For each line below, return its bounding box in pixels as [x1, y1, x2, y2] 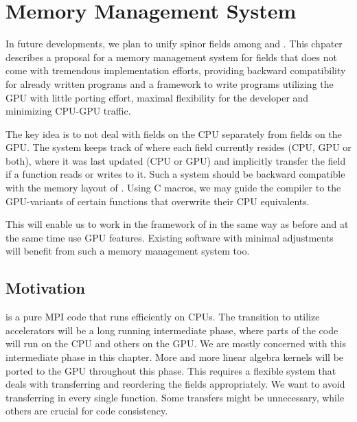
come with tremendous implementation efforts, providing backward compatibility [5, 63, 346, 78]
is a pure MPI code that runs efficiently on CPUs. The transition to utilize [5, 309, 320, 324]
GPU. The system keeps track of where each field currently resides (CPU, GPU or [5, 140, 352, 154]
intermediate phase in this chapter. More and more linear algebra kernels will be [5, 350, 344, 364]
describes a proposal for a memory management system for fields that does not [5, 49, 337, 64]
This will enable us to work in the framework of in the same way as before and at [5, 217, 349, 231]
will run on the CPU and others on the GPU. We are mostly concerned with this [5, 336, 346, 351]
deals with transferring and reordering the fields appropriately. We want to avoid [5, 377, 345, 391]
